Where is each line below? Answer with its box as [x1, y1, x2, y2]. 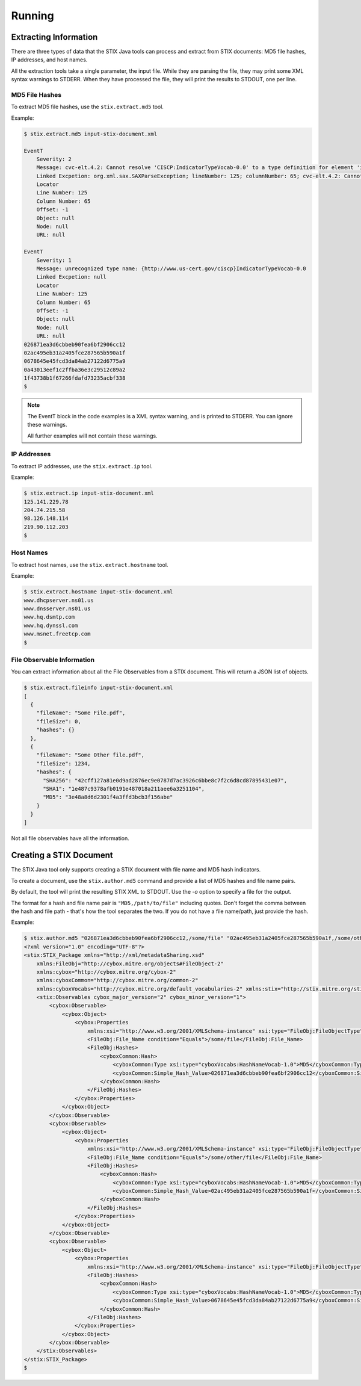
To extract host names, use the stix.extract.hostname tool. [11, 561, 168, 568]
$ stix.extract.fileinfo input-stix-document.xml [23, 684, 173, 691]
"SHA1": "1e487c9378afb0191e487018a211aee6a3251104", [43, 785, 205, 792]
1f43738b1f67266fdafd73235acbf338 [23, 375, 126, 382]
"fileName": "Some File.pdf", [36, 710, 126, 716]
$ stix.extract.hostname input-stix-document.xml [23, 589, 173, 595]
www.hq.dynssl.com [23, 622, 78, 629]
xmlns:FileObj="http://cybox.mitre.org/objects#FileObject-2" [36, 960, 224, 967]
